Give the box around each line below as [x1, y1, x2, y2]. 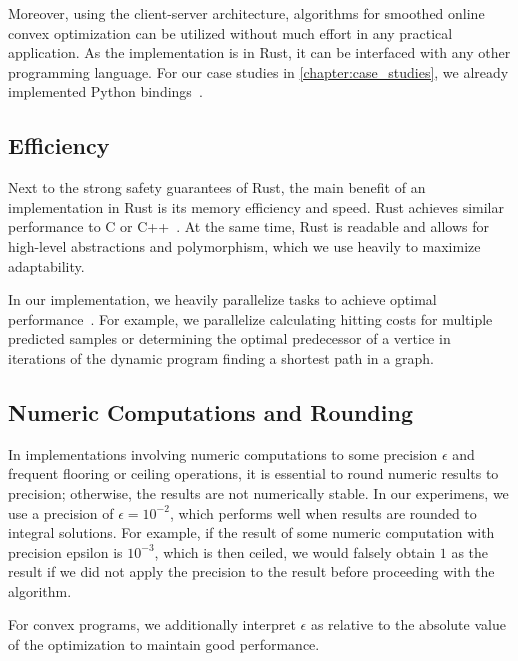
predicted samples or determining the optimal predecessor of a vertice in [8, 328, 451, 349]
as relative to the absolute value [310, 614, 506, 635]
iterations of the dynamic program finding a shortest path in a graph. [8, 347, 434, 368]
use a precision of [8, 502, 114, 523]
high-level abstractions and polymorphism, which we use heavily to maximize [8, 235, 481, 256]
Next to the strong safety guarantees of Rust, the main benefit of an [8, 177, 426, 198]
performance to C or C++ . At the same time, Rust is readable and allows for [8, 216, 489, 237]
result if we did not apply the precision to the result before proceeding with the [8, 561, 495, 582]
